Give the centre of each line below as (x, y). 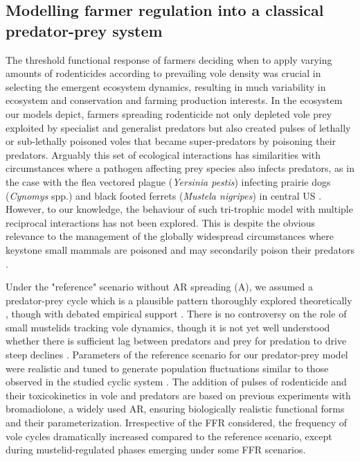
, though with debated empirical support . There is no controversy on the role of (176, 314)
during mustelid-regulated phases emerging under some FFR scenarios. (156, 450)
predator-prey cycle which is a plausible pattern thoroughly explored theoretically (179, 300)
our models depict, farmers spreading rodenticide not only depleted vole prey (169, 113)
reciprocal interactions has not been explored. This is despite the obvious (161, 222)
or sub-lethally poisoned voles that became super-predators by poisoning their (171, 141)
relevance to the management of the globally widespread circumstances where (170, 236)
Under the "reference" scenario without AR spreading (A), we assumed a (159, 287)
